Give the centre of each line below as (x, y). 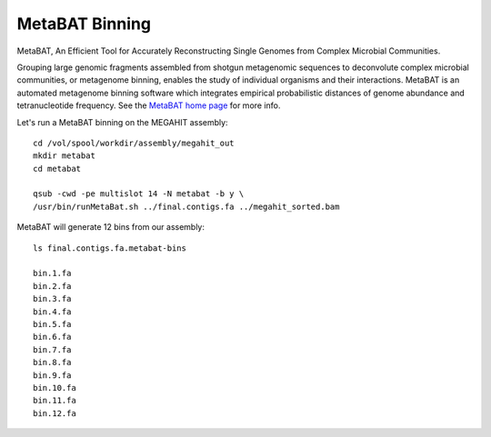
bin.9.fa (52, 375)
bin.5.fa (52, 324)
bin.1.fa (52, 273)
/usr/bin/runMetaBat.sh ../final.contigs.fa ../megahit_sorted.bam (186, 206)
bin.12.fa (55, 413)
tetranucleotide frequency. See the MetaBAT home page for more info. (149, 105)
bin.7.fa (52, 349)
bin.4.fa (52, 312)
